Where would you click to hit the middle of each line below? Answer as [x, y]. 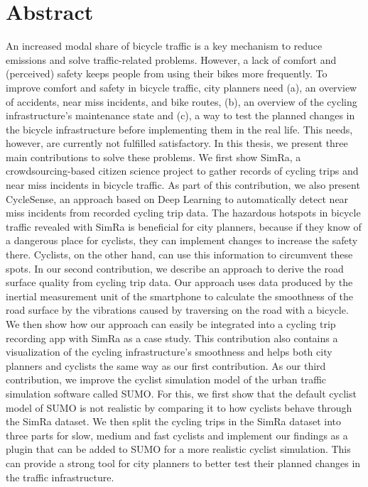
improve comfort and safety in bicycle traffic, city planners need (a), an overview [182, 87]
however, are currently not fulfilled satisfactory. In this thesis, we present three [177, 143]
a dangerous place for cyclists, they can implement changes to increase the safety [182, 240]
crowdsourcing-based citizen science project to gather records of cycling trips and [182, 171]
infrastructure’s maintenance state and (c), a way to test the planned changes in [180, 115]
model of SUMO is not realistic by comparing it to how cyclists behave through [179, 407]
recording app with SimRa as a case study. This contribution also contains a [172, 338]
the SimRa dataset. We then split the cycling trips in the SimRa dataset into [174, 421]
